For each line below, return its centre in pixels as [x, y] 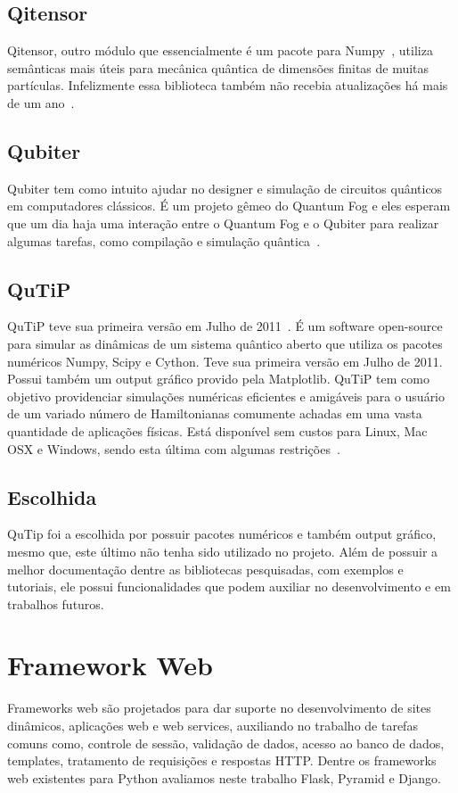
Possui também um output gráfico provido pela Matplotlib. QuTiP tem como [218, 379]
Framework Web [110, 665]
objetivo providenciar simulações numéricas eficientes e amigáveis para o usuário [226, 396]
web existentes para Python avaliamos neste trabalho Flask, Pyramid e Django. [225, 777]
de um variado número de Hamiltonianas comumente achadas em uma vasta [215, 413]
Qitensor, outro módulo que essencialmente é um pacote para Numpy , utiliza [220, 50]
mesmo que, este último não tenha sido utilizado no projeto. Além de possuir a [223, 551]
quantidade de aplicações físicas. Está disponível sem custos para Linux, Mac [217, 430]
